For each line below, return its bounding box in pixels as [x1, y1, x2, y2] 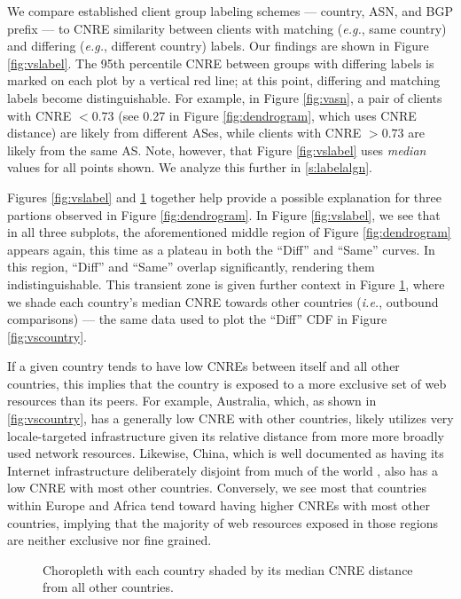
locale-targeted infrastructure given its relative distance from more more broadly [7, 426, 444, 445]
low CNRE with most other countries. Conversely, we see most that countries [7, 478, 427, 497]
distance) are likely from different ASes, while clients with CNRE [7, 123, 362, 142]
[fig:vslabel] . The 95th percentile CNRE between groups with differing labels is [7, 53, 434, 72]
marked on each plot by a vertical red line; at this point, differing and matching [7, 71, 441, 90]
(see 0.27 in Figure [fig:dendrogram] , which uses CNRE [118, 106, 417, 124]
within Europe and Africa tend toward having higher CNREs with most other [7, 496, 430, 515]
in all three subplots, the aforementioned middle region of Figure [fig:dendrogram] [7, 223, 451, 241]
